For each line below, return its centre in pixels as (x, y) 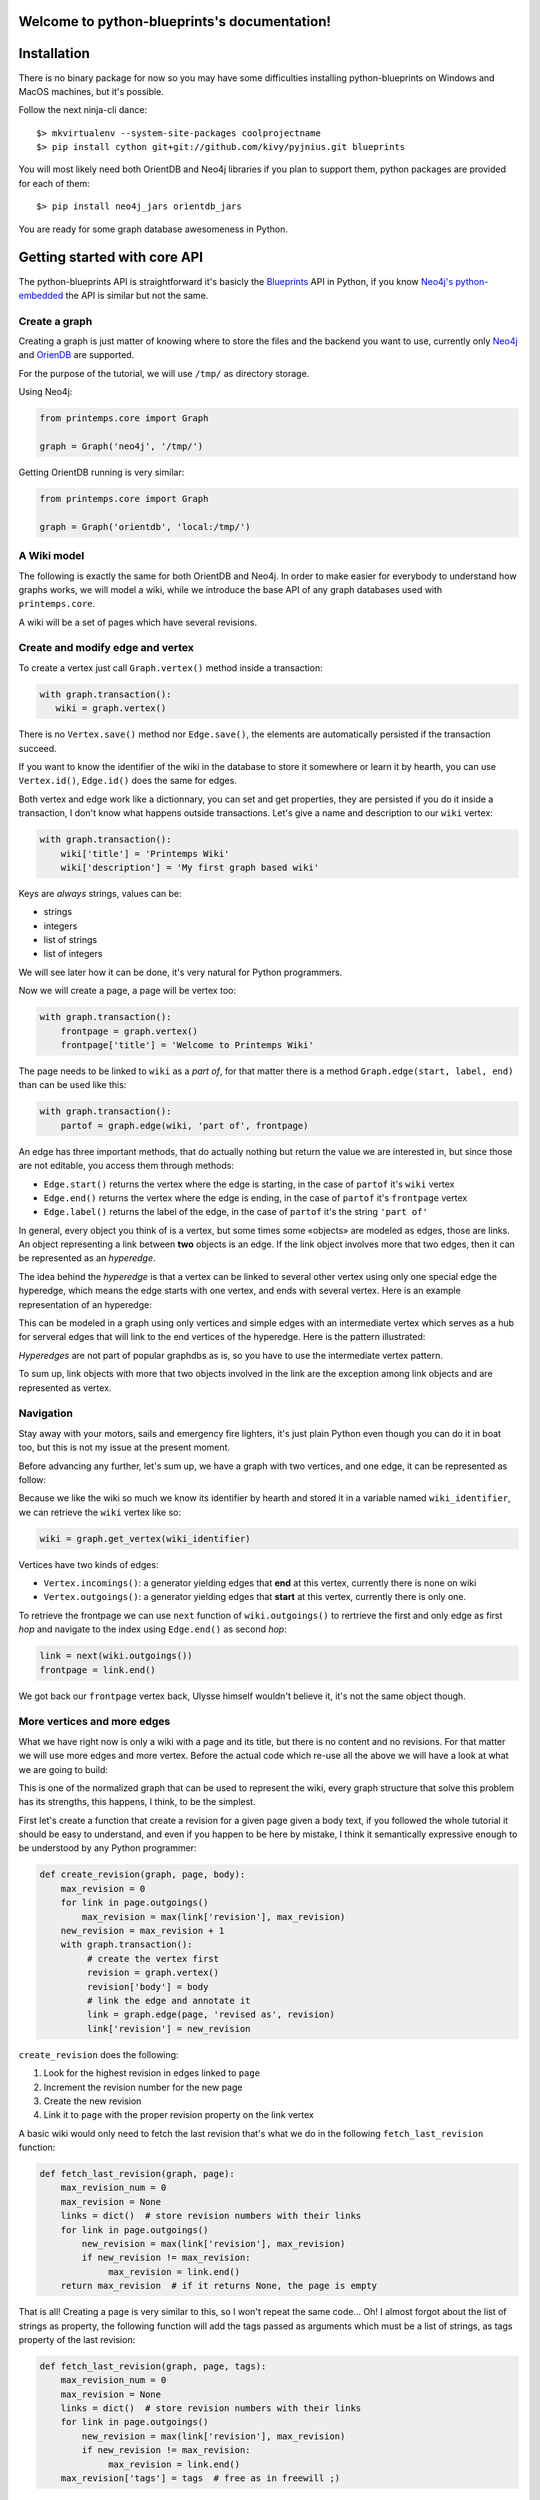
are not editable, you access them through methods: (126, 1166)
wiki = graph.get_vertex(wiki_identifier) (145, 1538)
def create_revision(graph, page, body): (142, 1874)
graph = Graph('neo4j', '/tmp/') (121, 446)
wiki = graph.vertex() (111, 708)
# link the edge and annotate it (168, 2000)
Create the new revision (92, 2101)
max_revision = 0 (103, 1888)
